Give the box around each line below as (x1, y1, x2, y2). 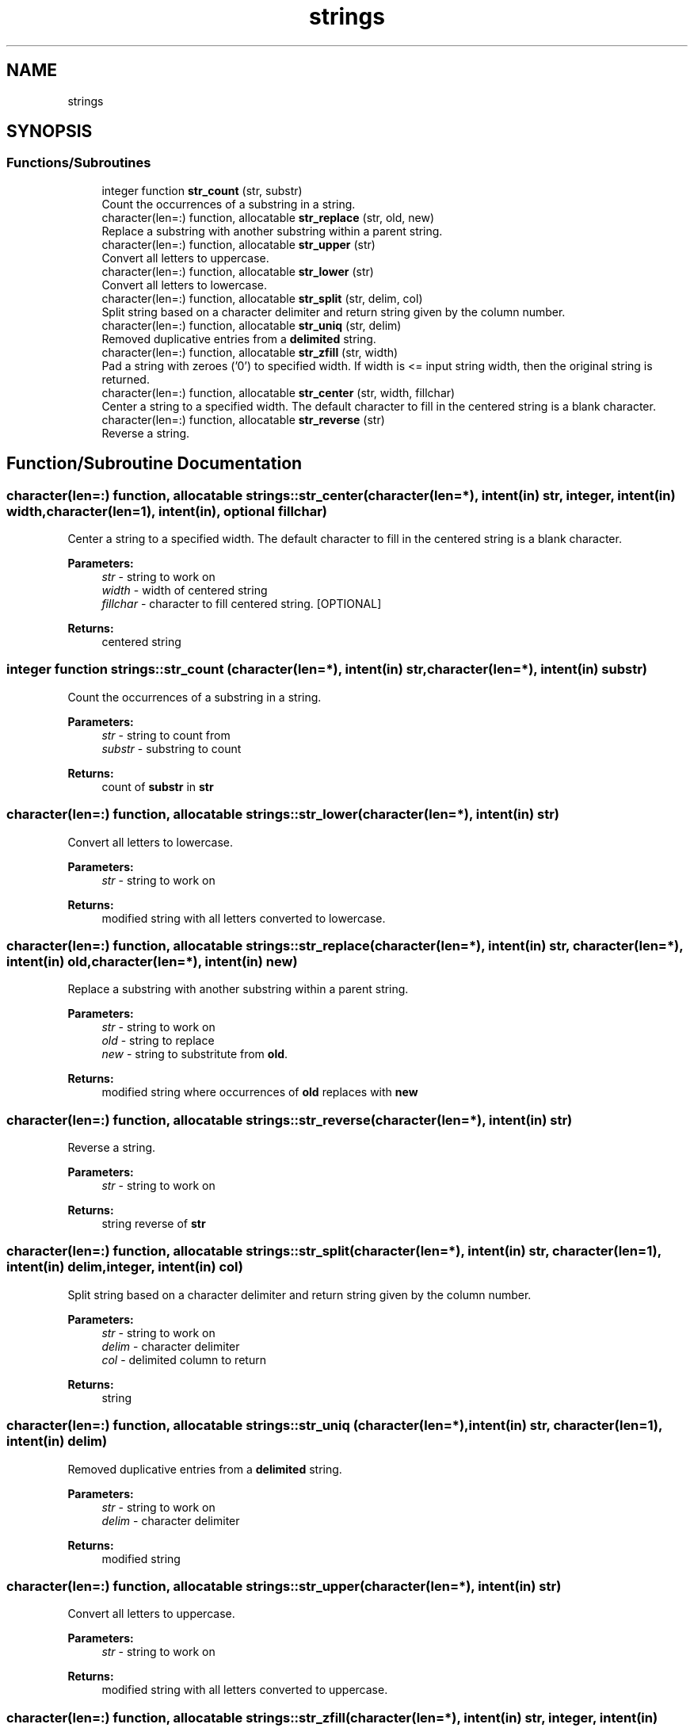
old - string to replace (101, 1034, 215, 1048)
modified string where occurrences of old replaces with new (101, 1085, 418, 1099)
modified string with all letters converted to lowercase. (101, 911, 386, 925)
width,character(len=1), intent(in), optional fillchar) (6, 503, 327, 519)
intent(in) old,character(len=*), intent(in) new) (6, 953, 298, 969)
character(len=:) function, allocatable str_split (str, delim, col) (101, 291, 423, 305)
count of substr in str (101, 779, 214, 793)
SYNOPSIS (6, 121, 93, 142)
